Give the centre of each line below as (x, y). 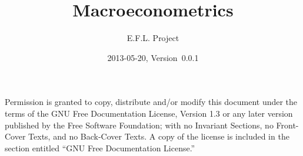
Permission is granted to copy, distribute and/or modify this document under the (151, 102)
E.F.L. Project (153, 38)
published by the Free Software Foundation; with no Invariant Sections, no (139, 125)
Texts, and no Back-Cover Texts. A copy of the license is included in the (159, 136)
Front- (287, 125)
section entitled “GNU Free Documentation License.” (100, 147)
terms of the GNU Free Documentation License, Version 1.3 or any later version (149, 113)
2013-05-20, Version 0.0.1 (153, 57)
